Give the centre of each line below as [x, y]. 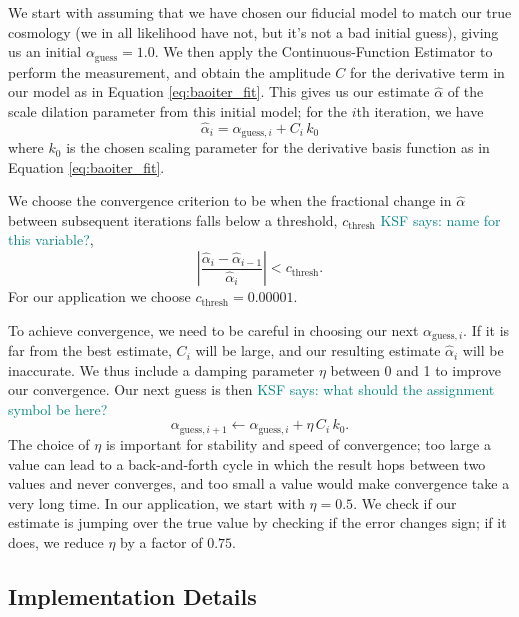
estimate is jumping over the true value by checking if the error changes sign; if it [257, 522]
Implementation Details [132, 595]
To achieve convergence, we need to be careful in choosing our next [213, 329]
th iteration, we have [420, 110]
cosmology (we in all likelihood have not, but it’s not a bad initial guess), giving [253, 31]
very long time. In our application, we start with [156, 502]
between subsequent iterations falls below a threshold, [173, 219]
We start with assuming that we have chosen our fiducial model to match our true [260, 12]
